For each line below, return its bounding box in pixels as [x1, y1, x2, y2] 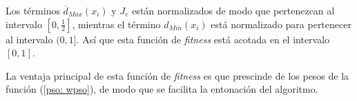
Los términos [6, 3, 60, 17]
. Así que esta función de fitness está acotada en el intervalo [76, 32, 330, 46]
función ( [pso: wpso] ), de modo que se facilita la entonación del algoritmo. [6, 82, 318, 96]
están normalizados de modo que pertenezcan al [132, 3, 335, 17]
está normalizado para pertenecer [211, 16, 351, 31]
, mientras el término [72, 16, 161, 31]
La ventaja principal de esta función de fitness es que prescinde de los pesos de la [6, 68, 349, 82]
